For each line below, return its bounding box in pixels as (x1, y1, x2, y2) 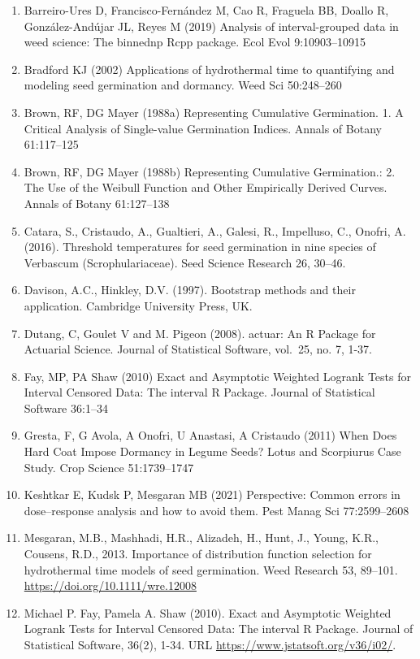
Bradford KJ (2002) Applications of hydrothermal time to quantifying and (24, 60, 395, 77)
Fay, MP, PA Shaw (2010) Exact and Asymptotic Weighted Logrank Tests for (24, 367, 411, 384)
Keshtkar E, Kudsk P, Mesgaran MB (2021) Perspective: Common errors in (24, 486, 401, 503)
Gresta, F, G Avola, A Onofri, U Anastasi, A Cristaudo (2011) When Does (24, 427, 397, 444)
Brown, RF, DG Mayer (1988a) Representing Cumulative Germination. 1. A (24, 103, 404, 120)
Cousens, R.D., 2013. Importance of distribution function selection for (24, 545, 372, 562)
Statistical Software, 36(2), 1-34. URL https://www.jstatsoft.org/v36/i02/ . (24, 636, 396, 652)
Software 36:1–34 (24, 399, 108, 416)
